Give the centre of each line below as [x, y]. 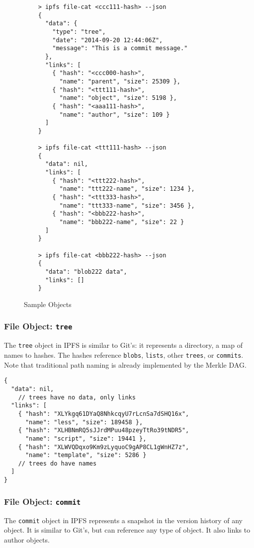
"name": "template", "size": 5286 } [86, 455]
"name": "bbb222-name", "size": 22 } [122, 222]
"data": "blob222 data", [86, 272]
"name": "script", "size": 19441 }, [86, 438]
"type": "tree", [79, 32]
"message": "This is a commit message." [120, 48]
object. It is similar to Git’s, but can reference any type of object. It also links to [127, 530]
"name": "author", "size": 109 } [115, 115]
